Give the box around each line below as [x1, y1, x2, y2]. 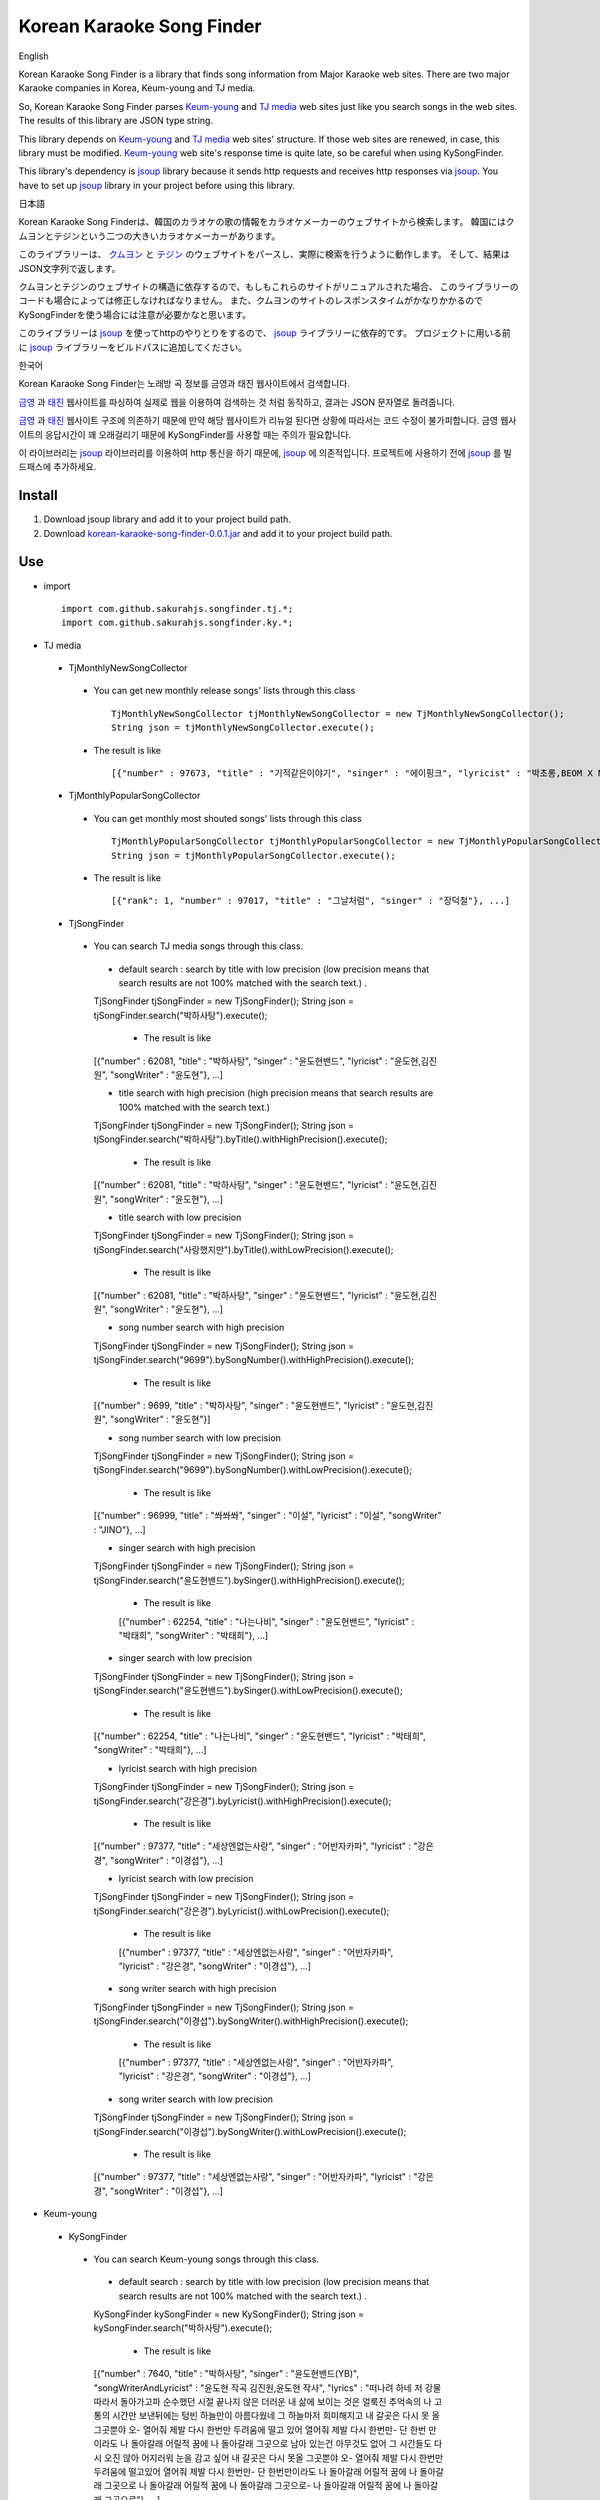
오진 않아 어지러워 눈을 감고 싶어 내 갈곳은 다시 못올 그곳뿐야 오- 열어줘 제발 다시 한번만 [103, 2451, 444, 2464]
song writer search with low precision [118, 2093, 274, 2105]
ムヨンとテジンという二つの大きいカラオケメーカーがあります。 [18, 230, 281, 242]
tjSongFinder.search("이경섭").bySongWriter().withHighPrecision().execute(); [93, 2015, 409, 2027]
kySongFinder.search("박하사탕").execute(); [93, 2322, 273, 2334]
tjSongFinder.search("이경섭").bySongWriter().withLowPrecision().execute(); [93, 2125, 407, 2137]
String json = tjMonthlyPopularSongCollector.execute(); [111, 850, 397, 861]
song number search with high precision [118, 1321, 285, 1334]
